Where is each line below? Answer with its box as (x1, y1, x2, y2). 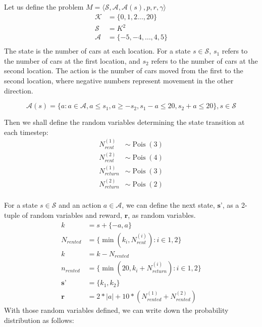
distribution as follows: (4, 314, 74, 325)
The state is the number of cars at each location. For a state (4, 45, 191, 56)
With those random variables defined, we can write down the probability (4, 305, 229, 315)
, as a (222, 200, 239, 210)
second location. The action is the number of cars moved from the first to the (4, 65, 243, 76)
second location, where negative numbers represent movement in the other (4, 75, 234, 85)
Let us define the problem (4, 2, 84, 12)
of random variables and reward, (22, 210, 122, 220)
